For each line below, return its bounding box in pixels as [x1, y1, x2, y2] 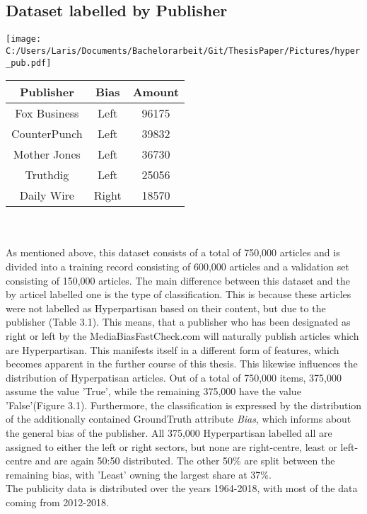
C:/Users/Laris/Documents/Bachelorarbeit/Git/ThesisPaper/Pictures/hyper [6, 45, 361, 56]
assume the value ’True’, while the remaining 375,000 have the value [6, 384, 301, 399]
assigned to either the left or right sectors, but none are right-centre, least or [6, 439, 337, 454]
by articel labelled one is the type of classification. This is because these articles [6, 287, 351, 302]
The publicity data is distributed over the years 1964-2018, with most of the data [6, 481, 358, 496]
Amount [132, 84, 180, 101]
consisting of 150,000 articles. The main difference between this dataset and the [6, 273, 350, 287]
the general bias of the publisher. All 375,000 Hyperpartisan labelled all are [6, 426, 332, 440]
